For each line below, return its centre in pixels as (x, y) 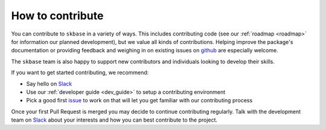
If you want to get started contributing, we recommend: (80, 73)
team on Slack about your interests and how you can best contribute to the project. (114, 120)
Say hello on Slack (49, 84)
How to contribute (57, 16)
